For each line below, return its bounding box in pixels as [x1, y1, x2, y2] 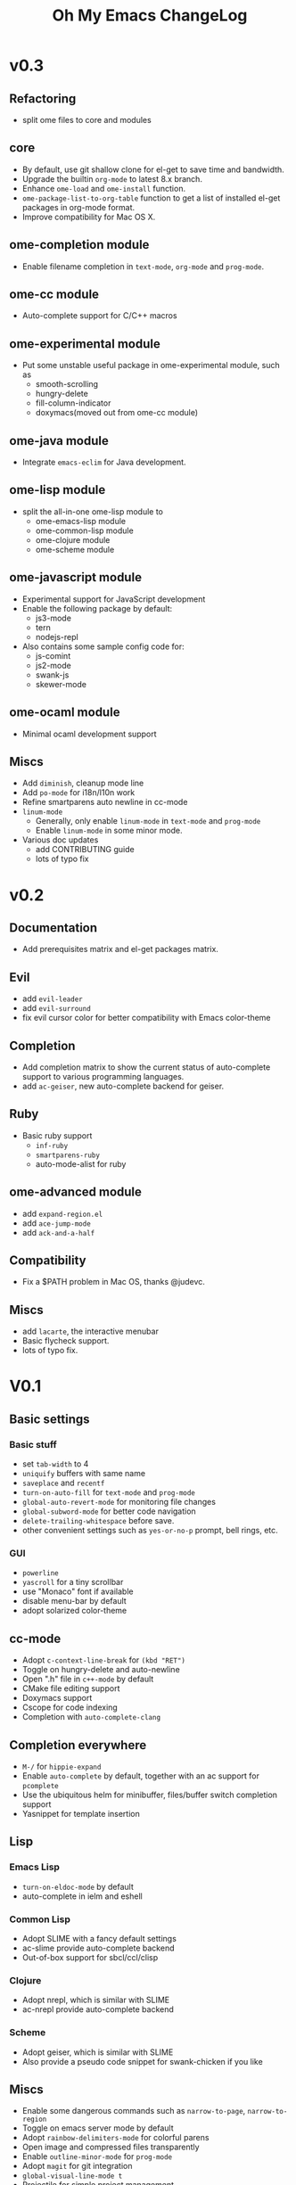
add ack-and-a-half [21, 1227, 95, 1237]
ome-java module [9, 433, 110, 448]
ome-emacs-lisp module [35, 515, 127, 526]
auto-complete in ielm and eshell [21, 1891, 143, 1902]
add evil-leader [21, 993, 83, 1004]
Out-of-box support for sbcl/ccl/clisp [21, 1951, 159, 1962]
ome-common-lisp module [35, 525, 134, 536]
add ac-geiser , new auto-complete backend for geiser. [21, 1080, 225, 1091]
